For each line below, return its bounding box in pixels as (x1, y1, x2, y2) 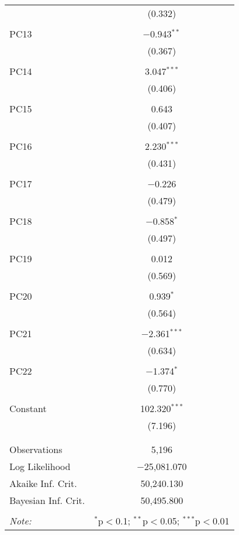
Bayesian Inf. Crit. (9, 493, 85, 507)
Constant (9, 402, 47, 415)
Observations (9, 443, 63, 456)
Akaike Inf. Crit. (9, 476, 77, 490)
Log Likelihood (9, 459, 71, 473)
